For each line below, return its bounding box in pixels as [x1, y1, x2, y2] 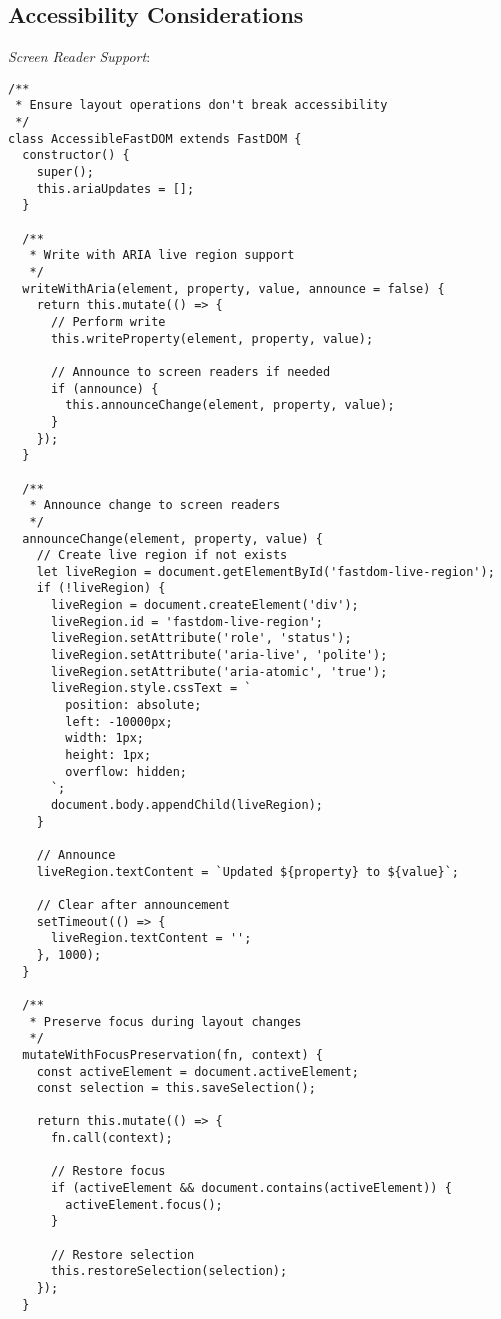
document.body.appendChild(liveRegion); [50, 798, 323, 813]
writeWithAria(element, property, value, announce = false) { [22, 281, 445, 296]
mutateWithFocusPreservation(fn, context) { [22, 1047, 323, 1062]
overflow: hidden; [65, 764, 187, 779]
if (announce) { [50, 381, 159, 396]
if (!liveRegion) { [36, 581, 166, 596]
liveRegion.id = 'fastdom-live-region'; [50, 614, 323, 629]
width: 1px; [65, 731, 145, 746]
